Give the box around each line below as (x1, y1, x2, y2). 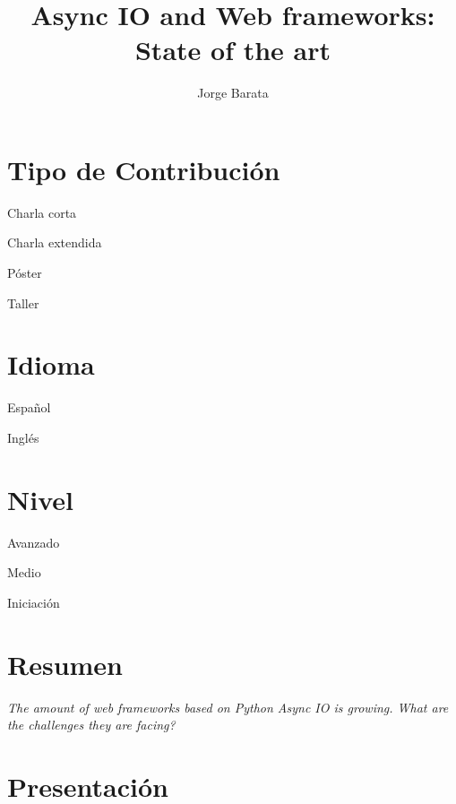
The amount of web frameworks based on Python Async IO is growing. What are (7, 697, 449, 716)
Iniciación (7, 592, 60, 611)
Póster (7, 264, 42, 282)
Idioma (7, 346, 95, 383)
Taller (7, 293, 39, 312)
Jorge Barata (197, 83, 269, 102)
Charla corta (7, 203, 77, 221)
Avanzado (7, 532, 60, 551)
